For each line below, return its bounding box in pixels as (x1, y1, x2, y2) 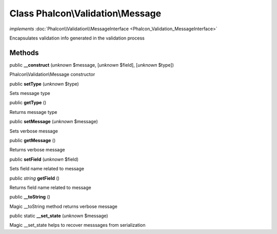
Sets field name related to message (9, 166, 85, 172)
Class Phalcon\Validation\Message (9, 8, 162, 19)
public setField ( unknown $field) (9, 156, 79, 162)
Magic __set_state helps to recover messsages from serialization (9, 222, 146, 228)
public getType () (9, 100, 47, 106)
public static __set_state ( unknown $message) (9, 213, 108, 219)
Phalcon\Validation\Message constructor (9, 71, 95, 77)
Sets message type (9, 90, 51, 96)
